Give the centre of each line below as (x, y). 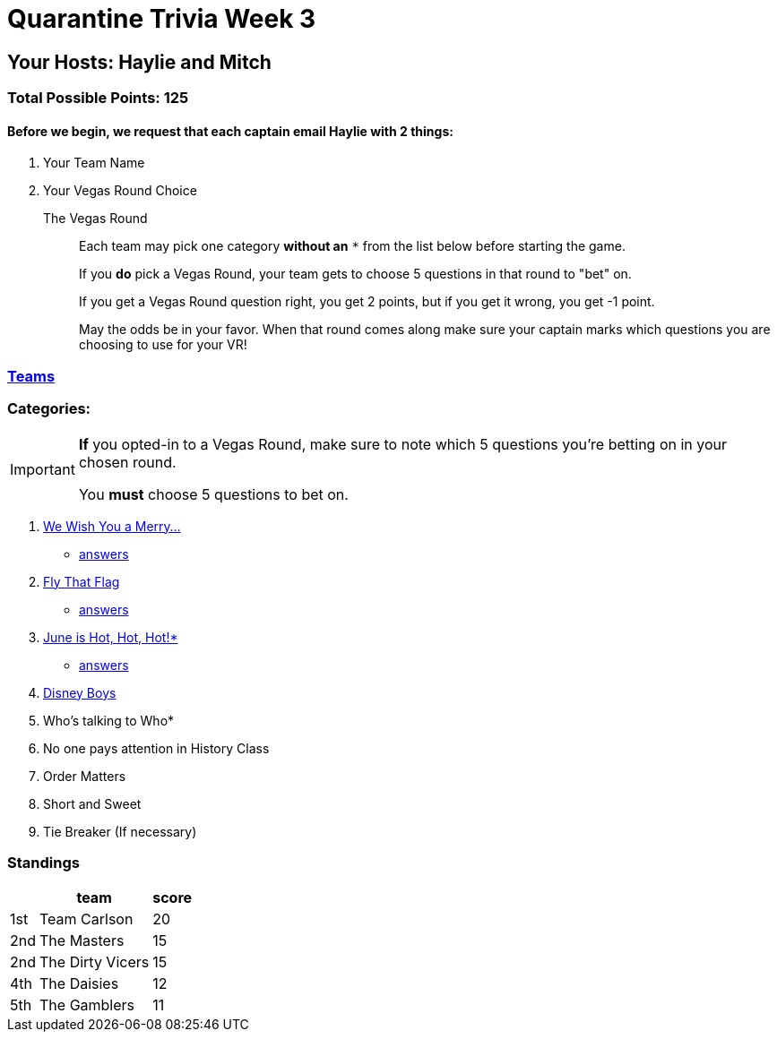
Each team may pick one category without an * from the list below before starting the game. (352, 246)
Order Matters (85, 776)
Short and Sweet (92, 803)
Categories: (49, 409)
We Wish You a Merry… (112, 526)
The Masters (82, 941)
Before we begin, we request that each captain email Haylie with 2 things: (230, 131)
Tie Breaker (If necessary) (120, 831)
